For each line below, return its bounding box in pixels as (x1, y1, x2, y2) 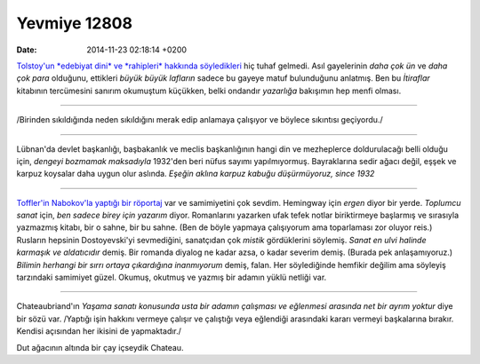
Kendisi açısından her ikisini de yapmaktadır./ (16, 326, 182, 336)
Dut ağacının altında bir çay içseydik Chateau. (16, 342, 184, 352)
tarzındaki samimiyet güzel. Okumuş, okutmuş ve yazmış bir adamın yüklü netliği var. (16, 272, 327, 283)
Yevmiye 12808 (16, 13, 133, 33)
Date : (16, 44, 37, 55)
